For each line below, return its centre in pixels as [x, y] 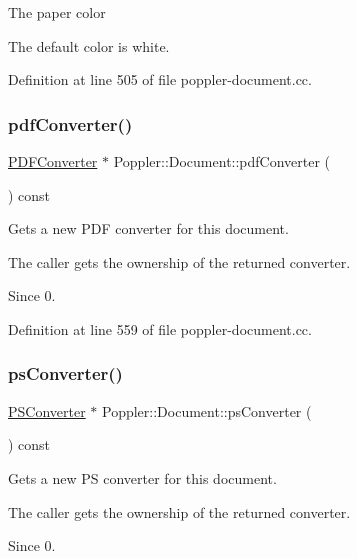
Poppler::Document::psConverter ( [207, 410]
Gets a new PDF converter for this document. [148, 228]
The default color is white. [89, 45]
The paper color [57, 12]
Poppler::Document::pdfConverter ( [222, 161]
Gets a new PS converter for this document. [142, 477]
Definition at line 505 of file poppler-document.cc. [160, 79]
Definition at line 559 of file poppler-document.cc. [160, 328]
